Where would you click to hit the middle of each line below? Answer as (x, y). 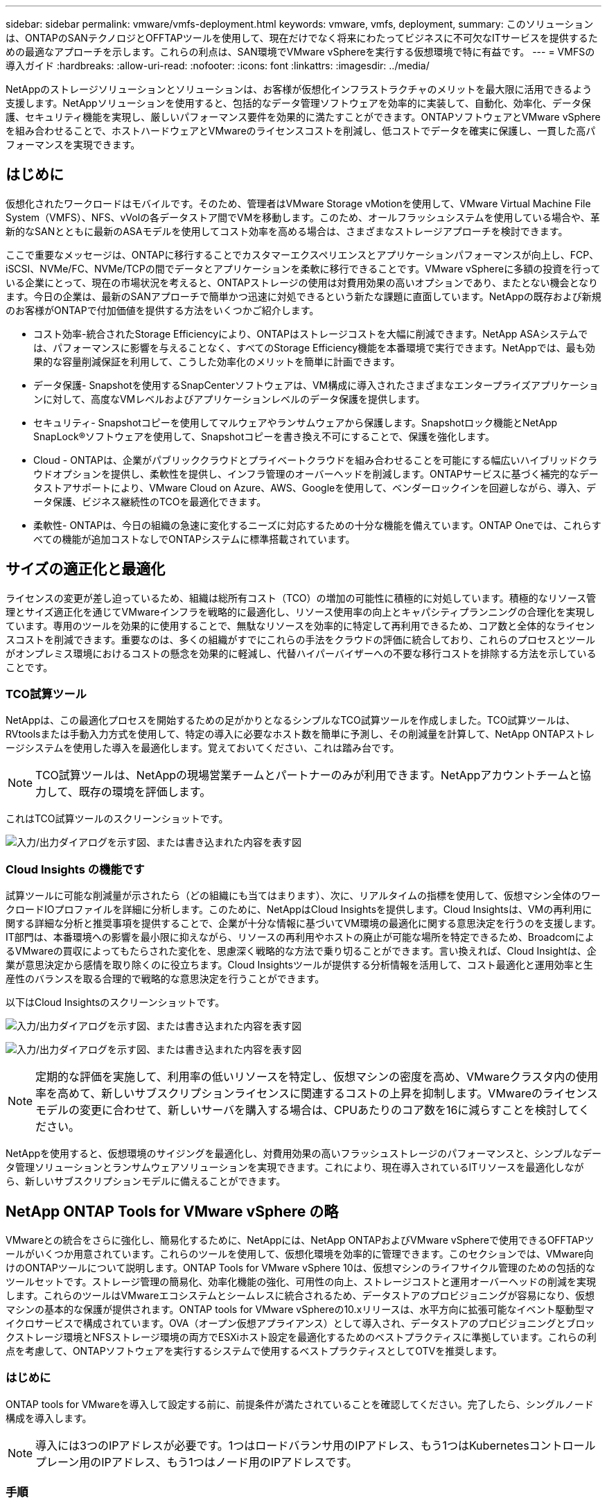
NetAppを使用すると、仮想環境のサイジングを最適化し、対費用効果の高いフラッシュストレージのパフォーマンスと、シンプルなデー (303, 1154)
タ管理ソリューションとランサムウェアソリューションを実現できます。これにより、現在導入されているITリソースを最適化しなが (295, 1167)
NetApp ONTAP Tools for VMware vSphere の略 (172, 1211)
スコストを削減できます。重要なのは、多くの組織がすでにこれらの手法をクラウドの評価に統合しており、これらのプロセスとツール (301, 639)
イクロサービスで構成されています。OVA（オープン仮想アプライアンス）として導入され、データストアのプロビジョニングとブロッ (300, 1323)
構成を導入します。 (49, 1418)
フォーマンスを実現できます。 (73, 145)
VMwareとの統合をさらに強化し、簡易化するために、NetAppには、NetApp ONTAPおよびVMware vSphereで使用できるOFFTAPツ (300, 1240)
